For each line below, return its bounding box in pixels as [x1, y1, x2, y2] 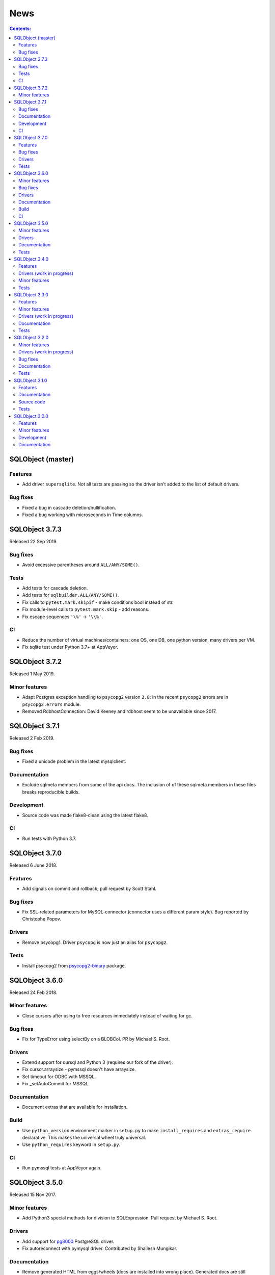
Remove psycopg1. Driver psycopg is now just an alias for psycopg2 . [22, 939, 168, 946]
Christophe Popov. [22, 916, 61, 922]
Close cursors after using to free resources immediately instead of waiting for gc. [22, 1012, 193, 1018]
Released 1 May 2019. [9, 671, 55, 677]
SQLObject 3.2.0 [14, 335, 48, 341]
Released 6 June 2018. [9, 862, 58, 868]
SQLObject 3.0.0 [14, 413, 48, 419]
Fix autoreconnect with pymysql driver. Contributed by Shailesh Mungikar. [22, 1245, 178, 1252]
